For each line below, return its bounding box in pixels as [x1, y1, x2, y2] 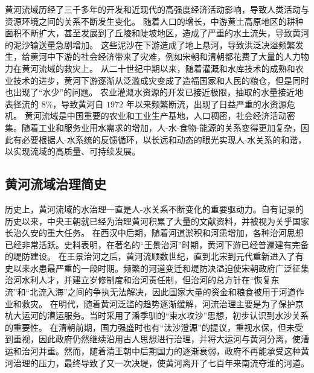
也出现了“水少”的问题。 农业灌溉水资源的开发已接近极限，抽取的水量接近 [5, 86, 295, 98]
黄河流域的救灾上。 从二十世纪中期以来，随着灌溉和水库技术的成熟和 [21, 62, 295, 74]
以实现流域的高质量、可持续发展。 [5, 145, 140, 158]
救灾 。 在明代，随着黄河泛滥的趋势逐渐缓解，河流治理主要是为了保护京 [21, 297, 304, 310]
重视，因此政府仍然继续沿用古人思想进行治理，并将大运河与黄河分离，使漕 [13, 333, 309, 345]
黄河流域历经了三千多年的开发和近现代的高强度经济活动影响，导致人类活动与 [5, 3, 309, 15]
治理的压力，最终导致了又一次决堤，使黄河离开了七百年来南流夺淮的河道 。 [13, 356, 309, 369]
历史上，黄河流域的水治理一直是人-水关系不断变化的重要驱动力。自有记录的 [5, 202, 304, 215]
